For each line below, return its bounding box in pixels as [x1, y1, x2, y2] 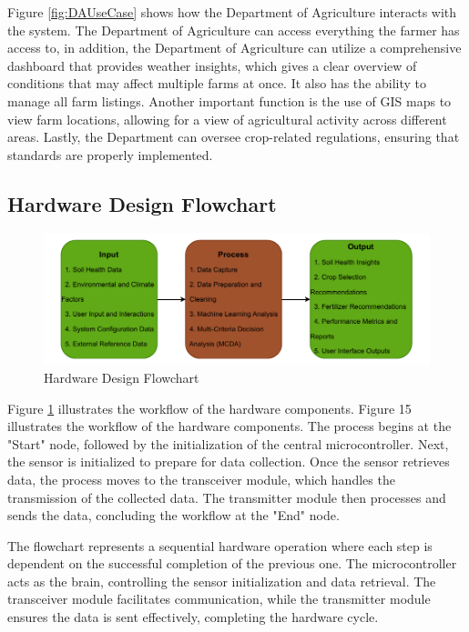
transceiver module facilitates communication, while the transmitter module [7, 589, 431, 608]
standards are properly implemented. [7, 145, 213, 164]
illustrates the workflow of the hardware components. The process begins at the [7, 416, 452, 436]
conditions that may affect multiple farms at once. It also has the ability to [7, 74, 426, 93]
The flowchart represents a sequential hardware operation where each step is [7, 536, 433, 555]
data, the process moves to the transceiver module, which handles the [7, 469, 395, 488]
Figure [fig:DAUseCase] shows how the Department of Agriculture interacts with [7, 3, 457, 21]
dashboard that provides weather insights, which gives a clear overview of [7, 55, 417, 75]
